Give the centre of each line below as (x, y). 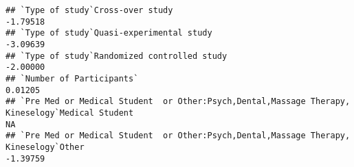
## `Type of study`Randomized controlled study (117, 56)
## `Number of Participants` (72, 78)
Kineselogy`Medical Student (70, 113)
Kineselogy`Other (45, 147)
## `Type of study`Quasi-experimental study (109, 33)
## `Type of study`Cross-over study (89, 10)
